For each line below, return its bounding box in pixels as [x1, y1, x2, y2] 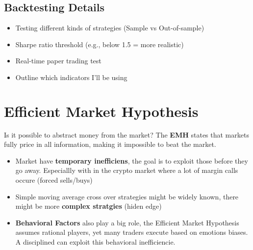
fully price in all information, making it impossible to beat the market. [4, 139, 216, 149]
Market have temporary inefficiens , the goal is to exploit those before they [15, 155, 248, 166]
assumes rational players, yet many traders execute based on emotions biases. [15, 227, 248, 237]
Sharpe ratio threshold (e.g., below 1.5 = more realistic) [15, 39, 184, 49]
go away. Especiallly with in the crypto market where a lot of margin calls [15, 165, 238, 175]
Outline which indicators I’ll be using [15, 72, 127, 82]
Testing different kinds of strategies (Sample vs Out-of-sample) [15, 23, 204, 33]
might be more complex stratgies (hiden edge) [15, 201, 162, 211]
